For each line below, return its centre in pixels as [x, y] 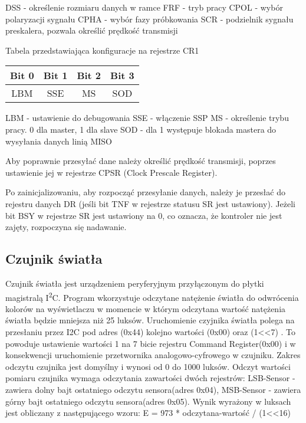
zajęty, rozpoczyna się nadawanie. [66, 227]
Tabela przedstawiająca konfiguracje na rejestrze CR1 [102, 50]
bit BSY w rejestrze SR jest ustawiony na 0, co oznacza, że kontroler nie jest [144, 215]
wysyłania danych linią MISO [59, 141]
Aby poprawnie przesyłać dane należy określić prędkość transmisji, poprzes [141, 161]
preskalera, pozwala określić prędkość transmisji [92, 30]
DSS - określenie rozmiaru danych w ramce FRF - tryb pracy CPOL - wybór [144, 7]
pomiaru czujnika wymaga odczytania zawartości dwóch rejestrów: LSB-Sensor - [150, 378]
